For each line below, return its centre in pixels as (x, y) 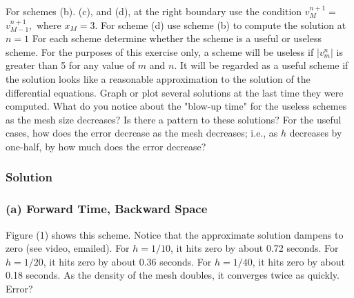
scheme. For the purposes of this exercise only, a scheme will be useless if (160, 51)
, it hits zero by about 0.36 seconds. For (127, 261)
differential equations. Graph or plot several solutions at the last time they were (175, 92)
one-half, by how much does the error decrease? (106, 146)
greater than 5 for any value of (70, 65)
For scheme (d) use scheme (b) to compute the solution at (223, 24)
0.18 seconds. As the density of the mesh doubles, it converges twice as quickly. (173, 275)
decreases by (316, 133)
